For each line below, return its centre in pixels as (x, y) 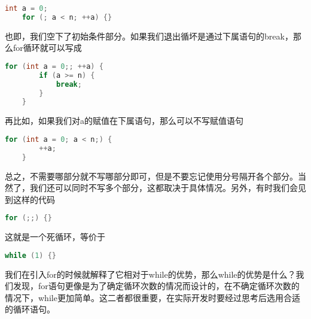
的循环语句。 (30, 309)
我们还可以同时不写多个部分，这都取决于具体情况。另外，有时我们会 (164, 188)
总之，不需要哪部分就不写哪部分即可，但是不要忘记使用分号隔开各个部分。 (151, 176)
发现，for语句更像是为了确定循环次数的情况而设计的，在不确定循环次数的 (156, 286)
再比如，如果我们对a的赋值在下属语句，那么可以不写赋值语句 (124, 121)
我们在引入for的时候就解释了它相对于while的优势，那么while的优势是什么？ (150, 274)
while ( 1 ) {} (31, 255)
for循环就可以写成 (47, 48)
